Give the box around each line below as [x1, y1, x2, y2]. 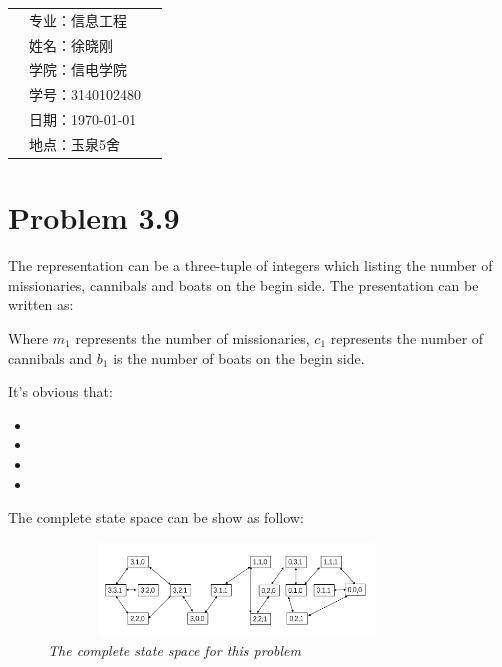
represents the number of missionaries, [75, 327, 310, 348]
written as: [8, 294, 74, 315]
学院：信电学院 [29, 59, 127, 80]
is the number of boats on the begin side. [113, 347, 365, 368]
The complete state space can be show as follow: [8, 507, 304, 528]
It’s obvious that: [8, 381, 113, 402]
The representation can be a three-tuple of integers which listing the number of [8, 255, 493, 276]
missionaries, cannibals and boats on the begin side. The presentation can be [8, 274, 479, 295]
